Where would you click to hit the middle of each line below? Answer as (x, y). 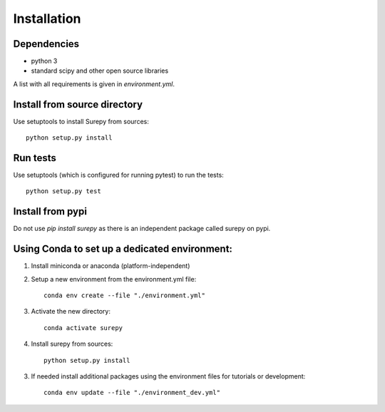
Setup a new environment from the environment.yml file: (114, 279)
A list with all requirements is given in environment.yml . (94, 84)
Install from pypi (50, 211)
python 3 (44, 61)
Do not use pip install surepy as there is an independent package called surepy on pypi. (142, 229)
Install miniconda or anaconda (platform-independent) (111, 266)
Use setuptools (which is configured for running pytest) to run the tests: (118, 175)
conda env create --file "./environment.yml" (125, 295)
